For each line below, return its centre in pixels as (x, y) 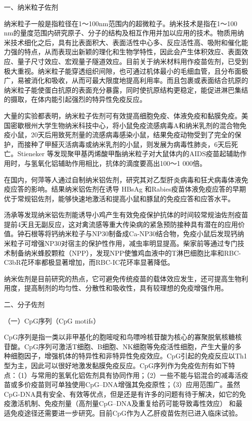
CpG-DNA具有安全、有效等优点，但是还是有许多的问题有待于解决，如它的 (122, 394)
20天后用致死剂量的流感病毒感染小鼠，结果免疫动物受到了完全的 (133, 135)
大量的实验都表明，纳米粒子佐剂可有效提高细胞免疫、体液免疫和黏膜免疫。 (123, 115)
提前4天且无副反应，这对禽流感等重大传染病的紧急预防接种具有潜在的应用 (121, 224)
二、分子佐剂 (24, 304)
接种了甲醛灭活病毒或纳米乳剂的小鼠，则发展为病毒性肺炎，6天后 (127, 144)
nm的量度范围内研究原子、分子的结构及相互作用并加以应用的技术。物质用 (121, 33)
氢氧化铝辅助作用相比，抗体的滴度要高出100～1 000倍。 (118, 163)
